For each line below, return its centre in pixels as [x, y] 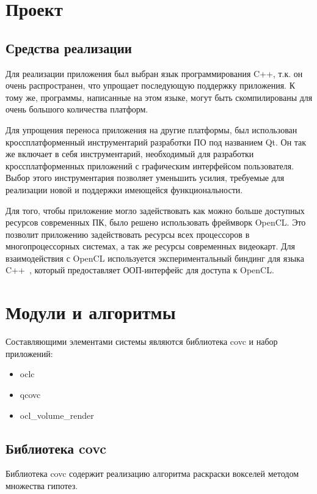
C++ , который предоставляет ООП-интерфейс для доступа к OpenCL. [140, 270]
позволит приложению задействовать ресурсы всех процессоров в [128, 234]
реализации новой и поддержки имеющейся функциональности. [124, 189]
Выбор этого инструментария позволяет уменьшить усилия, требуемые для [145, 178]
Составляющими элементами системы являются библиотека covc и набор [142, 341]
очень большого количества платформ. [77, 109]
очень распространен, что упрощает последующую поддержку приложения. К [150, 85]
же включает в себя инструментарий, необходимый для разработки [130, 154]
